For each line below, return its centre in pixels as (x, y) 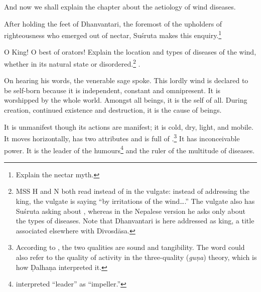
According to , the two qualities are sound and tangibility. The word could (130, 247)
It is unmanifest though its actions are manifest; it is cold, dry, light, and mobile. (129, 126)
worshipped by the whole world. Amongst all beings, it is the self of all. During (126, 100)
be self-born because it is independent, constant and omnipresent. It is (112, 90)
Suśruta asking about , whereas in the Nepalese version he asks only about (131, 211)
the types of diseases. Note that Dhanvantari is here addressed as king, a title (135, 221)
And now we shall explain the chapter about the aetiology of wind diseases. (120, 7)
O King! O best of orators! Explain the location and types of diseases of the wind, (130, 52)
